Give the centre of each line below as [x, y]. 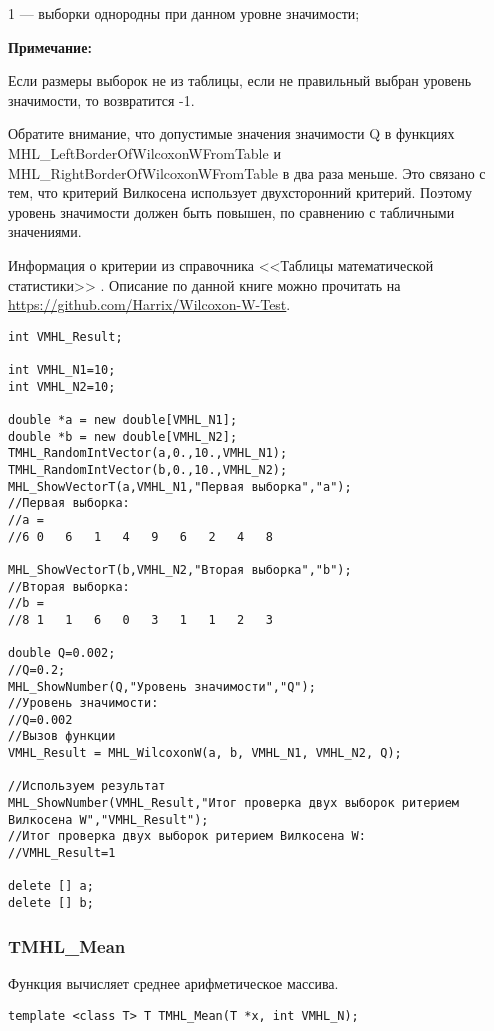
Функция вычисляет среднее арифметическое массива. [173, 982]
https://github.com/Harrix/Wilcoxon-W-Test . [149, 304]
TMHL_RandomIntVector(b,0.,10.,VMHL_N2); [148, 469]
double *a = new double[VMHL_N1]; [123, 420]
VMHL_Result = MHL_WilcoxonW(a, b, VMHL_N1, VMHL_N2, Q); [205, 753]
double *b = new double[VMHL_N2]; [123, 436]
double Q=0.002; [62, 653]
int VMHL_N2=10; [62, 386]
